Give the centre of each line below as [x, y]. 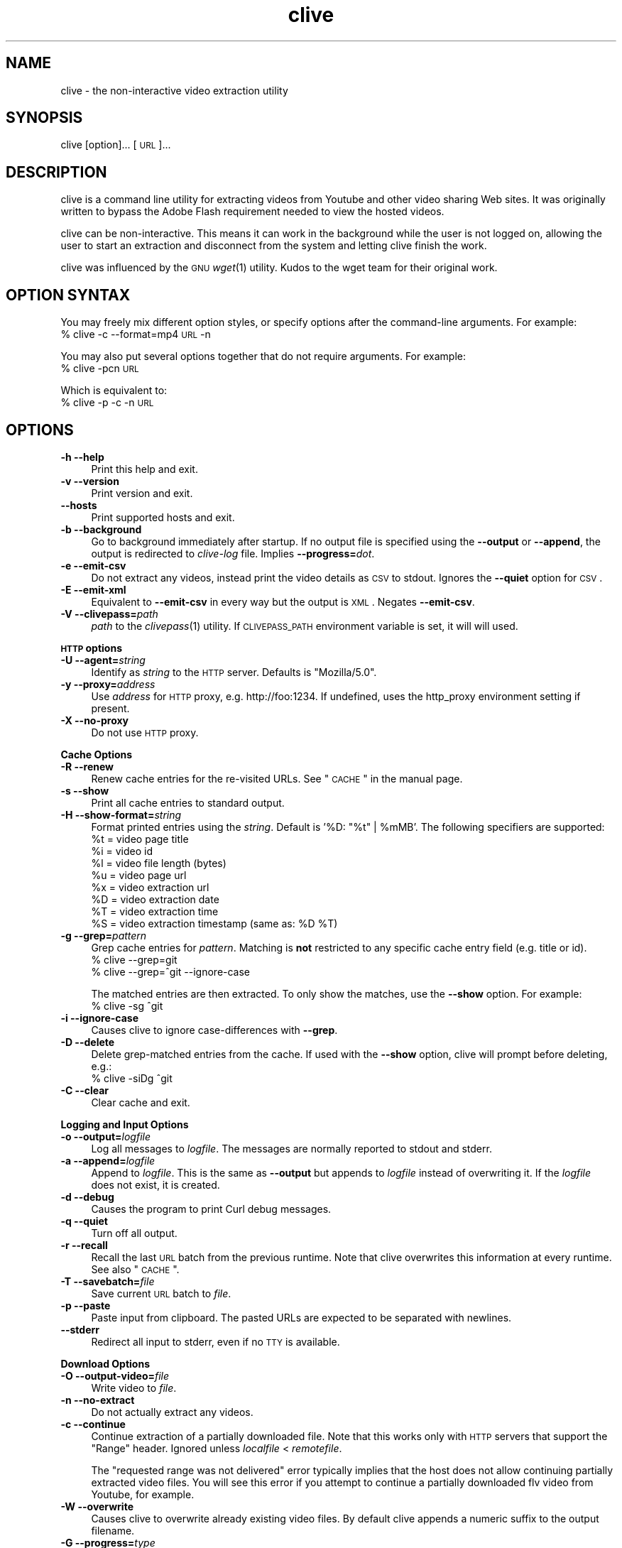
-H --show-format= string [121, 814]
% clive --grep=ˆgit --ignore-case [171, 971]
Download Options [105, 1363]
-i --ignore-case [100, 1018]
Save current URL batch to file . [161, 1293]
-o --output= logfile [105, 1136]
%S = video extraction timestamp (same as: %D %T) [214, 923]
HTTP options [92, 648]
